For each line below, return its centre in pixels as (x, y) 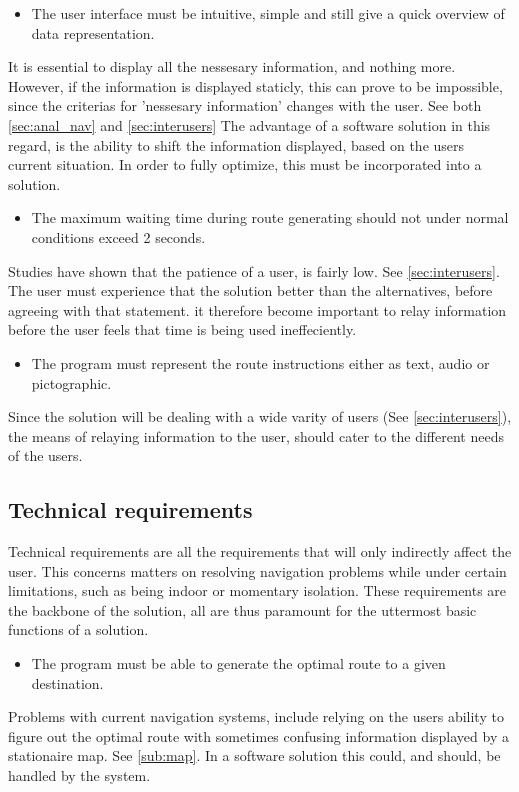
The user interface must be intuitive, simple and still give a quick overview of (268, 13)
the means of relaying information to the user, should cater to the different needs (256, 435)
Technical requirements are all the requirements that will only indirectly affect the (260, 551)
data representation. (93, 32)
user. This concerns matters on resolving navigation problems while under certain (257, 570)
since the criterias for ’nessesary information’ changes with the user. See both (245, 105)
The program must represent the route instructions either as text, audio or (260, 362)
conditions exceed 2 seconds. (118, 236)
